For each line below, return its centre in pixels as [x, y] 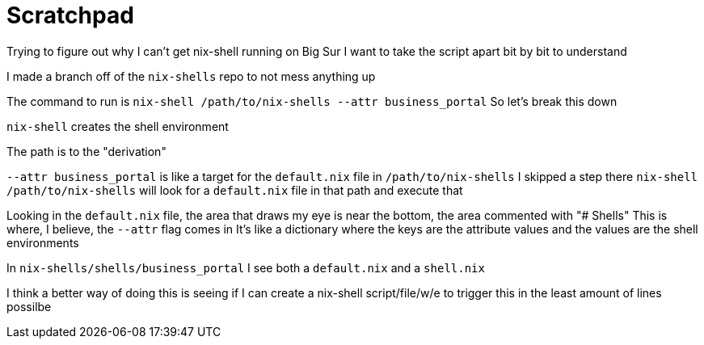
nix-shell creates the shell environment [118, 126]
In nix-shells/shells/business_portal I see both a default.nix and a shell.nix [246, 267]
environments [43, 242]
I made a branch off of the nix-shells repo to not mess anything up [191, 76]
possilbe [29, 306]
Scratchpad [70, 15]
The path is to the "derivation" [86, 151]
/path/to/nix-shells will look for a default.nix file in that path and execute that [235, 190]
